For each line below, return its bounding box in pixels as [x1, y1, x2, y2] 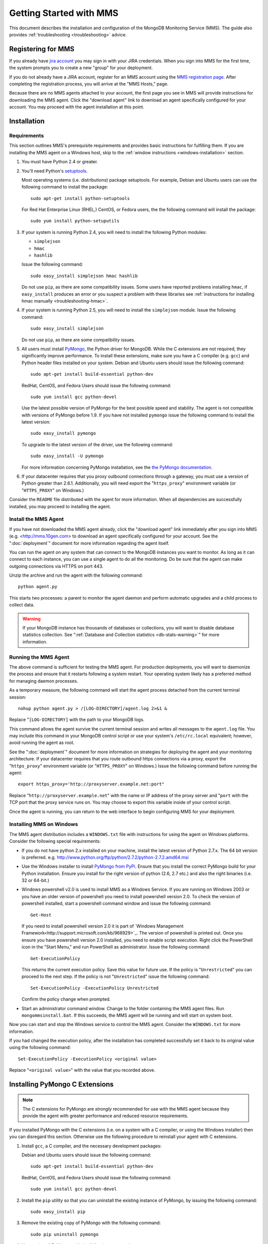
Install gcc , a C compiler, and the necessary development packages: [21, 1142, 162, 1149]
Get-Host [30, 912, 52, 918]
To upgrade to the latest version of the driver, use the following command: [21, 441, 173, 447]
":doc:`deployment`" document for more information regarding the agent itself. [9, 540, 170, 546]
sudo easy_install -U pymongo [30, 453, 104, 459]
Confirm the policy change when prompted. [21, 996, 111, 1002]
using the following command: [9, 1044, 71, 1050]
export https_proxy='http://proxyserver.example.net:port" [18, 781, 165, 787]
